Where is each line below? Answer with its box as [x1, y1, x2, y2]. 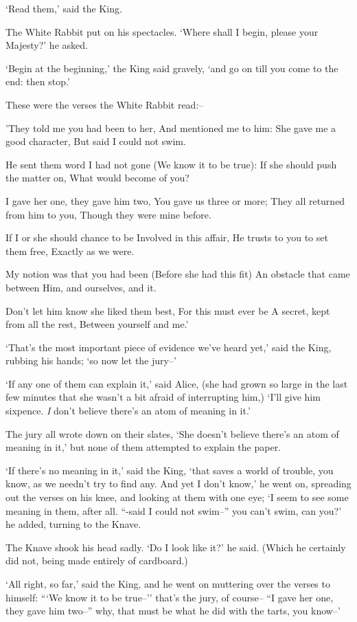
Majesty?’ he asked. [5, 38, 88, 52]
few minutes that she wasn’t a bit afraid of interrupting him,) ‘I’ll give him [5, 390, 321, 404]
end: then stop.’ [5, 74, 70, 89]
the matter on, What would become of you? [5, 170, 189, 185]
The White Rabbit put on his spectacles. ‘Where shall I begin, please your [5, 24, 319, 38]
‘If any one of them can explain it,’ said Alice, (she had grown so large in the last [5, 376, 348, 390]
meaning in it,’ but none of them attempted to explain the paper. [5, 440, 281, 454]
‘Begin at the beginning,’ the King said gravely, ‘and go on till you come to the [5, 60, 338, 75]
